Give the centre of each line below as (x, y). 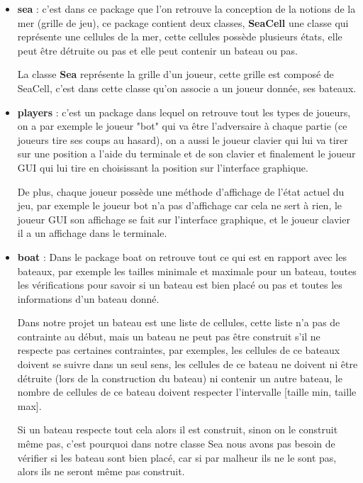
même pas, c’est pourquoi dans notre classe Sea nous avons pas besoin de (176, 444)
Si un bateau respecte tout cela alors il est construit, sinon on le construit (178, 429)
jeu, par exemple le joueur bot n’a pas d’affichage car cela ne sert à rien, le (180, 205)
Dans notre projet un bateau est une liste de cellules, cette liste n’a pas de (179, 322)
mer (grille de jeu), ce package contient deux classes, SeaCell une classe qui (183, 22)
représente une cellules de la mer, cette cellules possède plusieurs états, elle (180, 37)
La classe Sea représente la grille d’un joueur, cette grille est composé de (175, 74)
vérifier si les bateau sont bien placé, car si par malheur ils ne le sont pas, (177, 457)
